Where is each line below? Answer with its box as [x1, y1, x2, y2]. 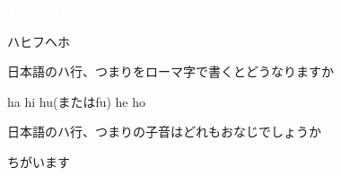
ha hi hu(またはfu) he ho [7, 92, 146, 110]
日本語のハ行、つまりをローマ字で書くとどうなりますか [7, 62, 334, 81]
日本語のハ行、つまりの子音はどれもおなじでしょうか [7, 122, 321, 141]
